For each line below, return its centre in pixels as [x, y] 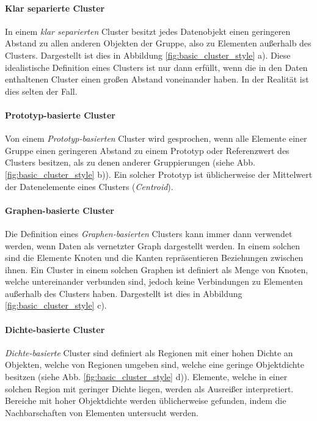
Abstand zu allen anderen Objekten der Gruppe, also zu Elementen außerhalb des [158, 43]
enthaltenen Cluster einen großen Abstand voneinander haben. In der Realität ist [157, 79]
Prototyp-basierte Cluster [60, 115]
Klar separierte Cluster [55, 8]
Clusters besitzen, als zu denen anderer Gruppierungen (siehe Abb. [130, 162]
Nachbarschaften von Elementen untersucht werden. [102, 412]
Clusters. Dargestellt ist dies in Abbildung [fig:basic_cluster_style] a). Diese [148, 55]
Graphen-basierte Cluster [60, 210]
